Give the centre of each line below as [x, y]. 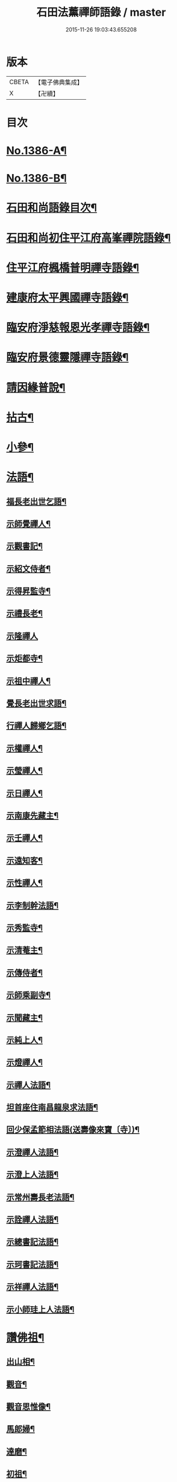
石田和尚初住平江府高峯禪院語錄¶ [88, 238]
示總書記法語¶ [33, 1242]
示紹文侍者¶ [29, 569]
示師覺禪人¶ [29, 524]
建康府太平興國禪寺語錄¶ [67, 297]
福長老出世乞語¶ [36, 502]
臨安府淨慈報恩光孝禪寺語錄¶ [78, 328]
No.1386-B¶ [37, 178]
